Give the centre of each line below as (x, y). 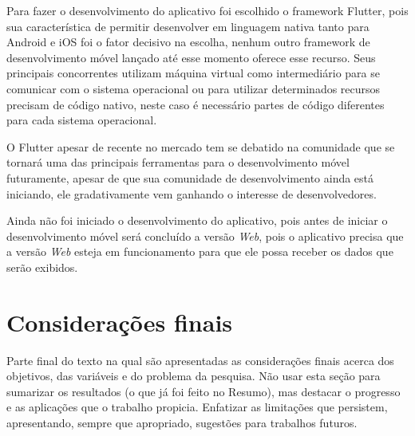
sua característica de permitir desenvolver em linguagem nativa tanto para (188, 26)
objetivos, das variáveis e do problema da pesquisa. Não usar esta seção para (194, 376)
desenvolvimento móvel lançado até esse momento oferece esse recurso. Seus (191, 57)
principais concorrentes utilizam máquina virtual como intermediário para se (193, 73)
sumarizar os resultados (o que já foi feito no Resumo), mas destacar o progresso (204, 391)
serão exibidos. (42, 267)
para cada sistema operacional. (82, 120)
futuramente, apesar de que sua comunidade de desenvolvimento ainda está (190, 177)
